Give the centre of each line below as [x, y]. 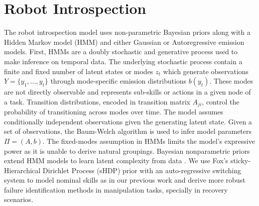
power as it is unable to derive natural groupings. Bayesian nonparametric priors [127, 151]
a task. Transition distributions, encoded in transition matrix [97, 101]
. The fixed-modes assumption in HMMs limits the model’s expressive [149, 141]
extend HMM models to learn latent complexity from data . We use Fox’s [116, 160]
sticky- [240, 160]
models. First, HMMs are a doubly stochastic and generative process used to [121, 51]
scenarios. [19, 199]
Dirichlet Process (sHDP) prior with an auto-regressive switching [142, 170]
